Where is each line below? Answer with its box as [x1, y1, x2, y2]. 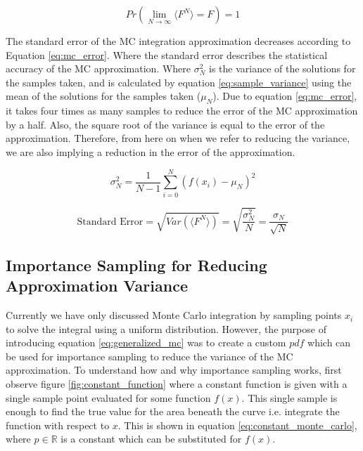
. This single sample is [241, 390, 338, 405]
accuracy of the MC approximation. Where [6, 61, 191, 76]
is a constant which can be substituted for [60, 431, 242, 446]
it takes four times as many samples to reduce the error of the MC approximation [6, 103, 358, 118]
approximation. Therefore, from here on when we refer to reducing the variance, [6, 131, 350, 145]
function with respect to [6, 417, 110, 432]
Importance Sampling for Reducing [6, 254, 267, 275]
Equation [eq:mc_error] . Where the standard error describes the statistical [6, 47, 328, 62]
